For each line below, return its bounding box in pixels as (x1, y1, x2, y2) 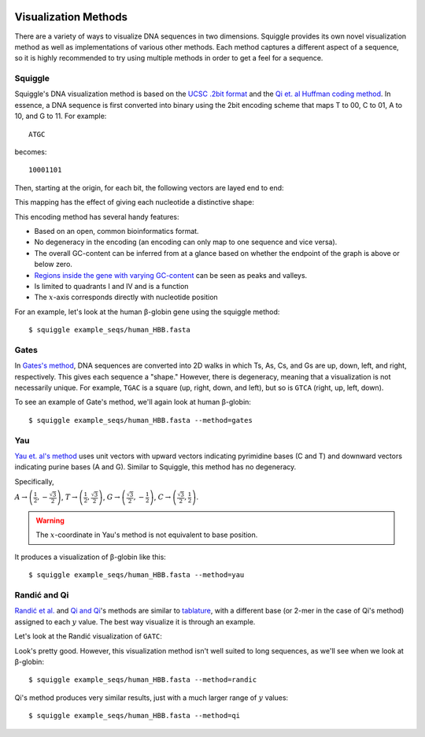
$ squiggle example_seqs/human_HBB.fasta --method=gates (28, 416, 253, 424)
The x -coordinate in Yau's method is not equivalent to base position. (35, 530, 258, 539)
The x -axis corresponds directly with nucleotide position (34, 292, 218, 302)
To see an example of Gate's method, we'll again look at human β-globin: (14, 398, 252, 407)
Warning (35, 516, 65, 525)
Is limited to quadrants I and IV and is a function (34, 281, 189, 291)
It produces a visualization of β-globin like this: (14, 552, 167, 561)
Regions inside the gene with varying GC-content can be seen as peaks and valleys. (34, 270, 308, 280)
